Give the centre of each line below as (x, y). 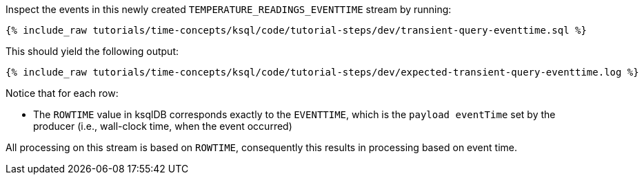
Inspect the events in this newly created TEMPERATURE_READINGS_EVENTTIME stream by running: (229, 9)
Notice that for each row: (62, 93)
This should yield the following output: (92, 51)
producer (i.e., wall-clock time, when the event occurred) (163, 126)
